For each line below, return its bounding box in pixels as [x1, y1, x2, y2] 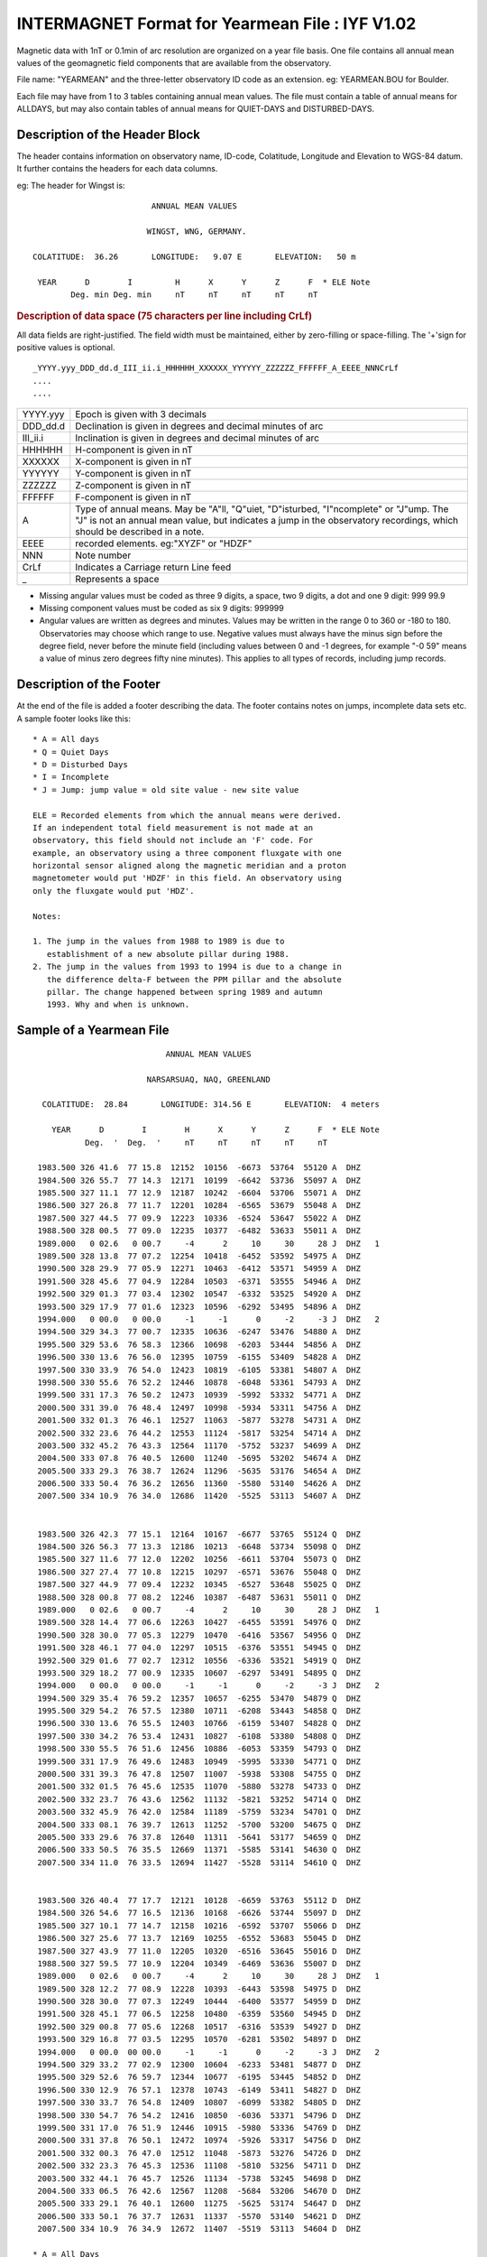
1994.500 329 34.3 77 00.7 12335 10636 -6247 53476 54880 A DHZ [37, 1327, 361, 1337]
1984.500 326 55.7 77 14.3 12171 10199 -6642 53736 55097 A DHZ [37, 1175, 361, 1185]
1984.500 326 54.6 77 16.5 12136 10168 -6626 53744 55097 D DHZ [37, 1908, 361, 1918]
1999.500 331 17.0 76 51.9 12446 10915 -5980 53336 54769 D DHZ [37, 2122, 361, 2132]
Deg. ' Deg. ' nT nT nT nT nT [84, 1138, 328, 1147]
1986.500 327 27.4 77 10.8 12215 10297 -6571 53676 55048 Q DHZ [37, 1566, 361, 1577]
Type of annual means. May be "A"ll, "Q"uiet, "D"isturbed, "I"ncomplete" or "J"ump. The [75, 502, 449, 515]
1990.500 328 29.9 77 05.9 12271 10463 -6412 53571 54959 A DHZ [37, 1264, 361, 1274]
